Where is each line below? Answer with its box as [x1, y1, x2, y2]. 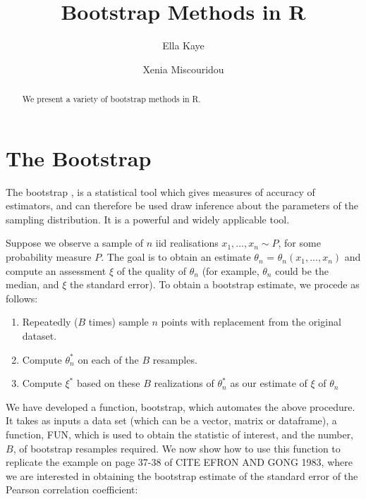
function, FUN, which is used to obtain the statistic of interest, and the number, [6, 427, 354, 442]
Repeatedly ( [22, 314, 78, 329]
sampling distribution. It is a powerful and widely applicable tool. [6, 211, 290, 226]
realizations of [154, 376, 214, 390]
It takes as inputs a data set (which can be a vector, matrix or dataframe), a [6, 413, 337, 428]
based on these [76, 376, 140, 390]
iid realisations [155, 235, 219, 250]
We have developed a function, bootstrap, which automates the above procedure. [6, 399, 355, 414]
